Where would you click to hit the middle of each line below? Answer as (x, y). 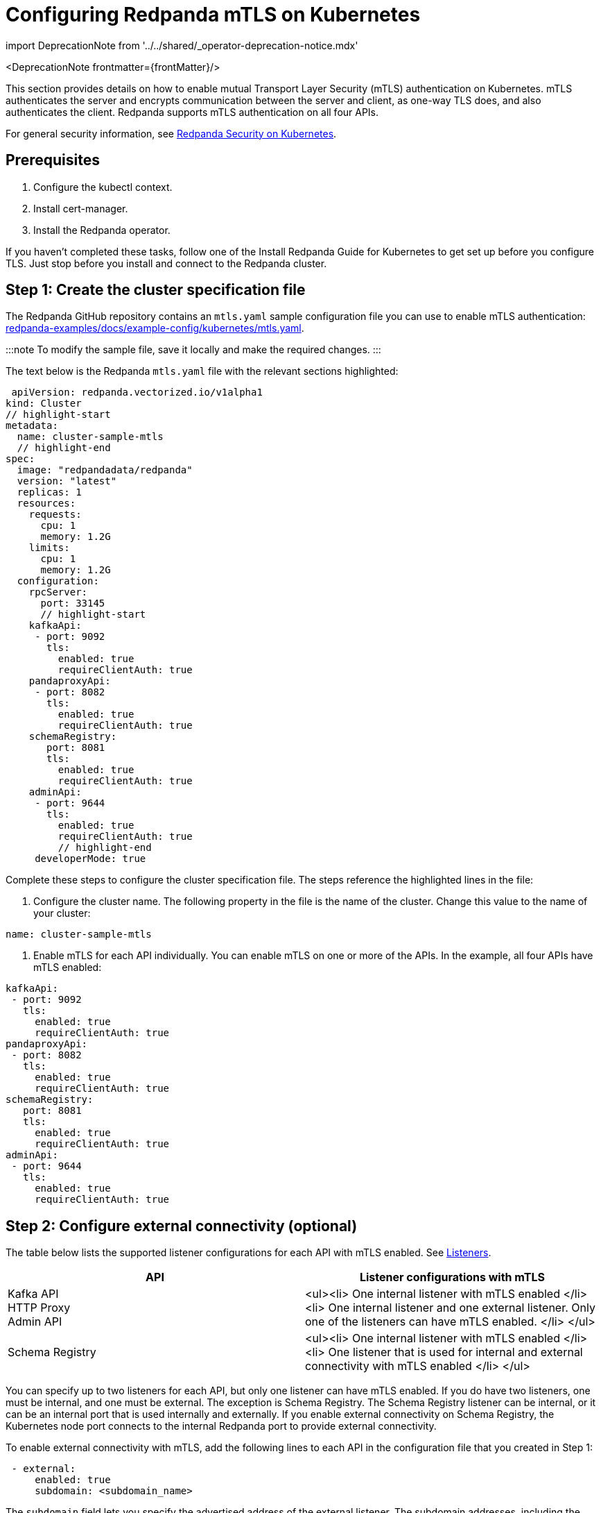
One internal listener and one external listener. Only (462, 1308)
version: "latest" (67, 481)
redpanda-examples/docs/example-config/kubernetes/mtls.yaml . (155, 328)
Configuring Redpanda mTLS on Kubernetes (213, 15)
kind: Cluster (44, 404)
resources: (46, 504)
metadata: (32, 426)
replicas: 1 (49, 492)
